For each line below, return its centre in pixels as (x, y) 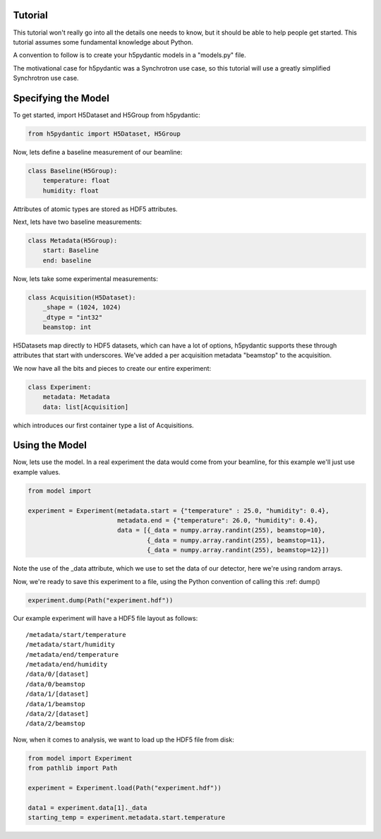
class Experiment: (60, 387)
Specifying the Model (61, 98)
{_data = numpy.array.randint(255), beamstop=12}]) (238, 550)
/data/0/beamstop (55, 684)
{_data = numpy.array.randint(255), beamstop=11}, (236, 540)
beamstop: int (67, 327)
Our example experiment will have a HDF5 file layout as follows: (105, 619)
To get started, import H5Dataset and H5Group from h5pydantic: (107, 115)
